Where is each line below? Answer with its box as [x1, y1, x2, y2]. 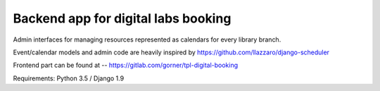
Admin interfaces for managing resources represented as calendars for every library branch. [13, 35, 281, 44]
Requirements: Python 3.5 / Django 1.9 [13, 74, 125, 83]
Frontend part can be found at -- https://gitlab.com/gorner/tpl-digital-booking [13, 61, 239, 70]
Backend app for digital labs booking [13, 11, 232, 26]
